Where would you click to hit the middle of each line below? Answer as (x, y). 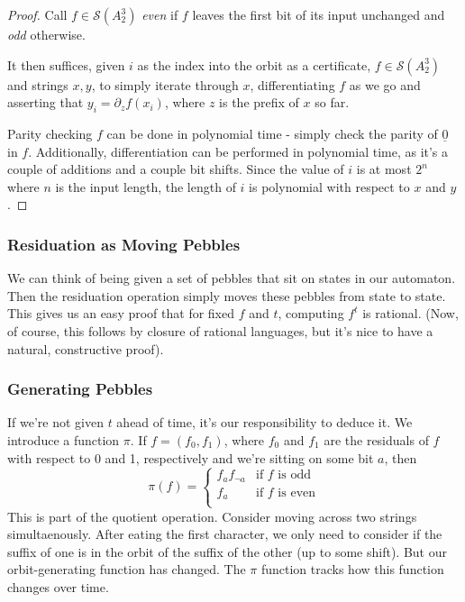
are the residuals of (376, 439)
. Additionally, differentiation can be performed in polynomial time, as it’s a (238, 151)
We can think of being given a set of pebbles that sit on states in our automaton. (232, 278)
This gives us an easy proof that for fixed (121, 313)
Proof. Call (37, 14)
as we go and (385, 84)
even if (160, 14)
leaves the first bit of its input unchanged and (319, 14)
